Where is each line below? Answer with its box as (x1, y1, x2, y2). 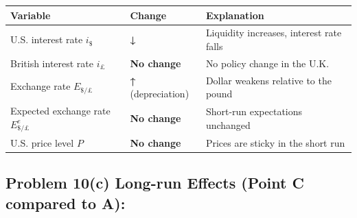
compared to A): (5, 192, 126, 213)
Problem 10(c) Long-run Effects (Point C (5, 172, 304, 193)
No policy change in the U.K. (205, 56, 330, 70)
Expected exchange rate (10, 104, 111, 118)
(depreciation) (130, 86, 189, 101)
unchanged (205, 117, 251, 132)
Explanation (205, 8, 264, 22)
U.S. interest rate (10, 32, 83, 47)
